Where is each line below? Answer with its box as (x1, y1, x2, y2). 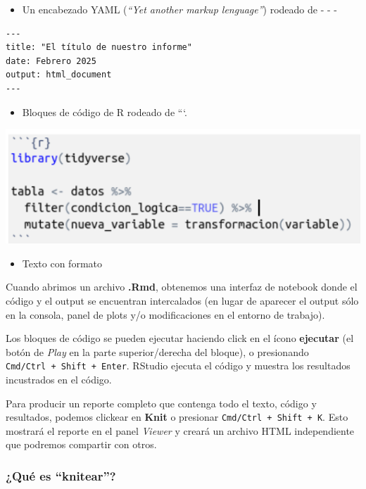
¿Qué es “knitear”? (6, 466, 116, 484)
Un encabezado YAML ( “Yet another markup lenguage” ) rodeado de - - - (22, 2, 337, 16)
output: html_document (6, 70, 112, 80)
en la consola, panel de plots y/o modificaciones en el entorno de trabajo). (6, 307, 325, 322)
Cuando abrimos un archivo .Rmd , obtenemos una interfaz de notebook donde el (6, 279, 358, 294)
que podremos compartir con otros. (6, 437, 157, 452)
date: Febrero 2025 (6, 56, 96, 66)
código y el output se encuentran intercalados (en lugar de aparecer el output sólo (6, 293, 359, 307)
